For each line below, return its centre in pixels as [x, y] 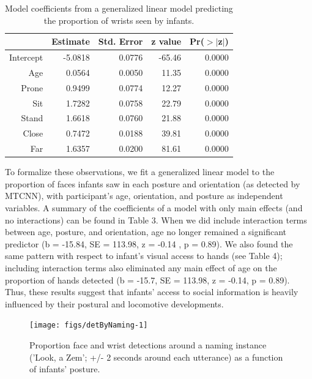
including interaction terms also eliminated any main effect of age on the [141, 267]
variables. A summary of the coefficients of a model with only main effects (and [154, 207]
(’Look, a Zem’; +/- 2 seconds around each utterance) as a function [156, 357]
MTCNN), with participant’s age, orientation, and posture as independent [144, 196]
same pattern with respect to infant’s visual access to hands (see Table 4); [144, 256]
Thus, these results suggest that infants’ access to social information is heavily [152, 292]
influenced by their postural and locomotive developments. [114, 303]
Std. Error [121, 41]
